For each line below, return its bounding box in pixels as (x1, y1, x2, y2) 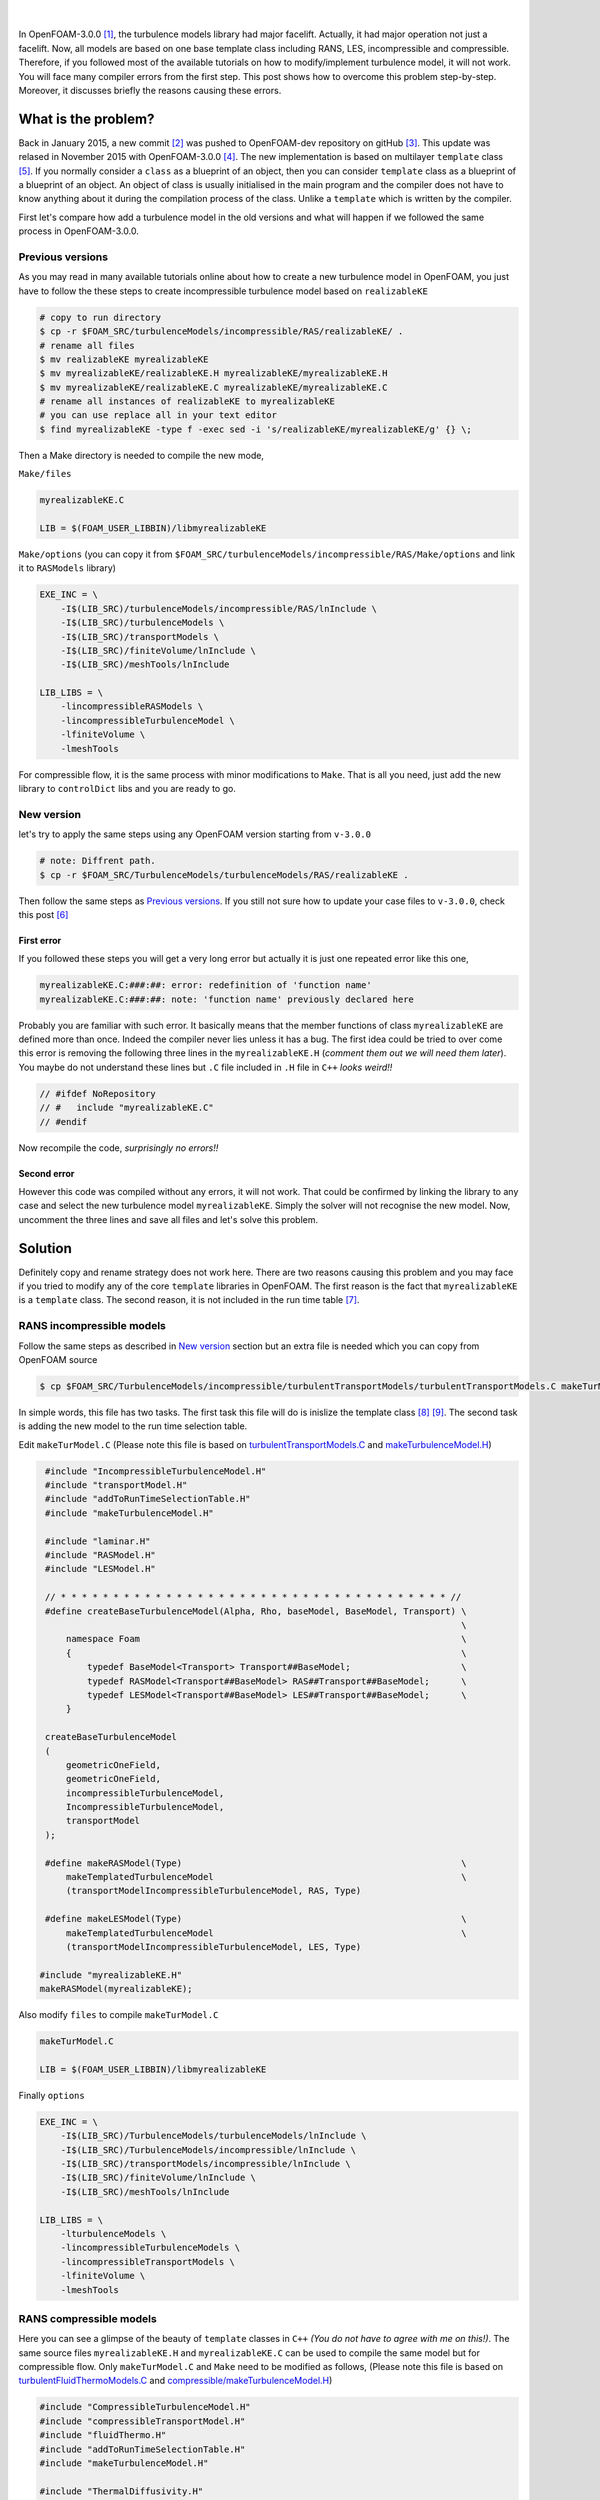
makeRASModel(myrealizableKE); (39, 1983, 194, 1995)
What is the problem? (18, 110, 155, 127)
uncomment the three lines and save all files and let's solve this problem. (18, 1213, 319, 1225)
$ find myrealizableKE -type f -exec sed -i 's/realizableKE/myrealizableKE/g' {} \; (39, 423, 472, 435)
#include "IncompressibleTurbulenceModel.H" (45, 1465, 267, 1477)
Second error (18, 1167, 75, 1179)
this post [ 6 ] (18, 908, 69, 920)
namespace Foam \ (65, 1633, 467, 1645)
